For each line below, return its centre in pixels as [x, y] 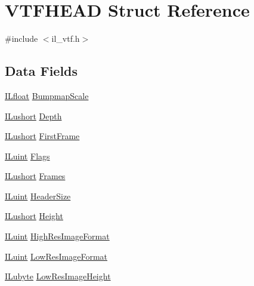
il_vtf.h [66, 39]
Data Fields [41, 71]
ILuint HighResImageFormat [57, 236]
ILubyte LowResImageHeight [58, 276]
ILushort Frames [35, 176]
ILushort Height [34, 216]
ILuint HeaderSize [38, 196]
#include [21, 39]
